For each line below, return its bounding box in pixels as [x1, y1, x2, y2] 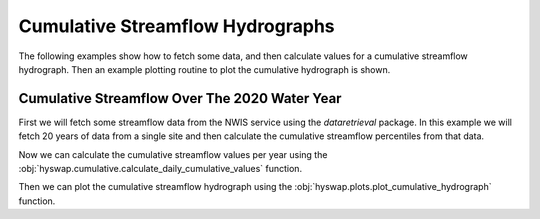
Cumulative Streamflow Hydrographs [18, 15, 335, 37]
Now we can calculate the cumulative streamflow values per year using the [18, 148, 328, 160]
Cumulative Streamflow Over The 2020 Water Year [18, 90, 342, 107]
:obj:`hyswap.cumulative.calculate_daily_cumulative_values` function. [18, 163, 303, 175]
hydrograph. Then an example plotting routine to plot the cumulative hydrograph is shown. [18, 63, 391, 75]
